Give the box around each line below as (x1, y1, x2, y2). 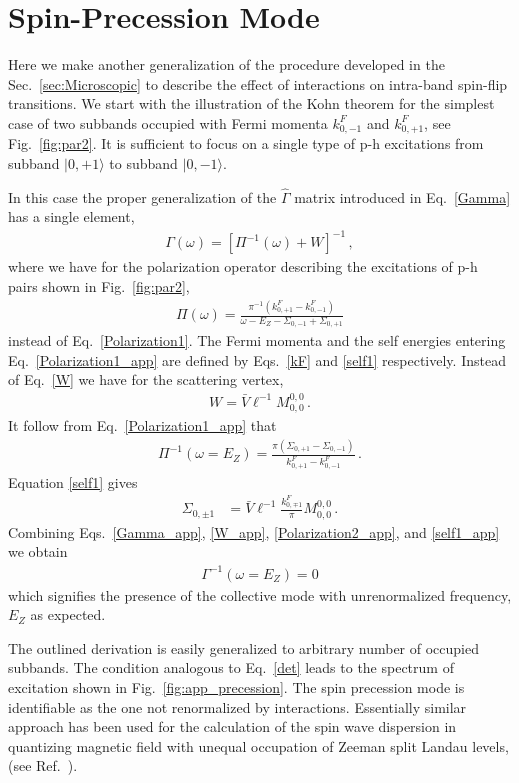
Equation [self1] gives (8, 471, 138, 492)
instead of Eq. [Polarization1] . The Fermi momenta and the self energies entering (8, 330, 506, 351)
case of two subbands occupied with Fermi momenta (8, 112, 328, 133)
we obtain (8, 541, 68, 562)
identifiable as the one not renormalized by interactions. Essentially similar (8, 696, 467, 717)
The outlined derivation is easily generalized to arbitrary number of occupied (8, 637, 479, 658)
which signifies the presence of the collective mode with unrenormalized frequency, (8, 584, 512, 605)
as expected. (30, 604, 106, 625)
